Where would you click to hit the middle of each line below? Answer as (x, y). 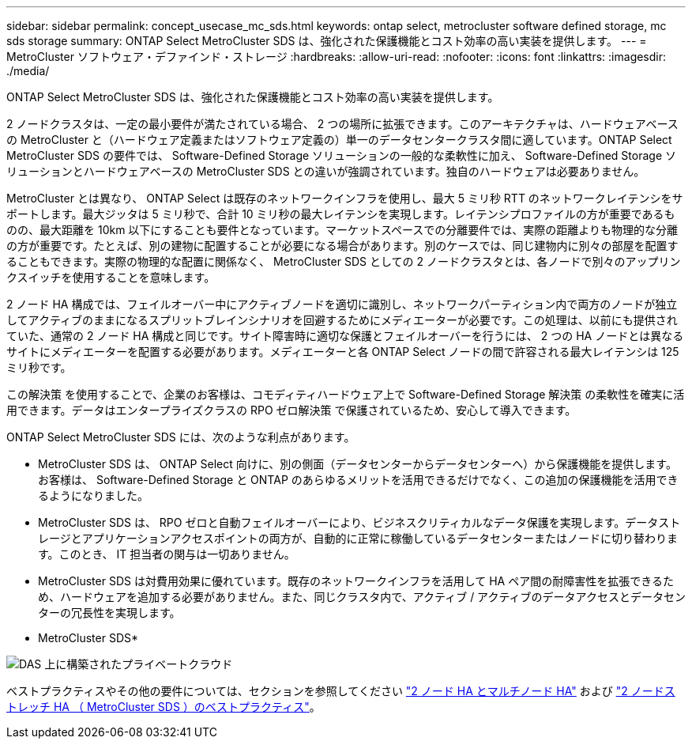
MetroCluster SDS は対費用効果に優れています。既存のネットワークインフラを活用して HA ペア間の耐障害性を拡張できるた (356, 581)
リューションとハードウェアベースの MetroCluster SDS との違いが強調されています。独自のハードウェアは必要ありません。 (326, 171)
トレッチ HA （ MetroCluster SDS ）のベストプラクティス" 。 (164, 707)
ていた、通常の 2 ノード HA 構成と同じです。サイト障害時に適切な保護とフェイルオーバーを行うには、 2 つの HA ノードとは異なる (345, 336)
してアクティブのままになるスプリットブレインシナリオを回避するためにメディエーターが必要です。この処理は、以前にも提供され (342, 320)
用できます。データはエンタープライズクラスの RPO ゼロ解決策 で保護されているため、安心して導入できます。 (291, 410)
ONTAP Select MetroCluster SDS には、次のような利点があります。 (181, 437)
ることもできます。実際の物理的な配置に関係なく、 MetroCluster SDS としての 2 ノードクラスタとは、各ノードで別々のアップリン (344, 261)
